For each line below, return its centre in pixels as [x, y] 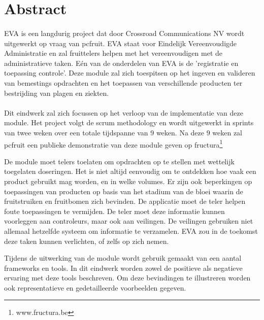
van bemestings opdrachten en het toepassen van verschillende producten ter [123, 82]
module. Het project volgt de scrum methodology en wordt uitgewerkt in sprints [129, 122]
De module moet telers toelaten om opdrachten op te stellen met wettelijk [119, 161]
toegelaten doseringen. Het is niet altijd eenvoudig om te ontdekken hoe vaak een [130, 171]
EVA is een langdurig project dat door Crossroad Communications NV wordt [124, 33]
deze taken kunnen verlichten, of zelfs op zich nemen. [87, 241]
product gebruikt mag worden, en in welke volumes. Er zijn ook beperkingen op [128, 181]
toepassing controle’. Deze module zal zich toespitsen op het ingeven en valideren [130, 73]
